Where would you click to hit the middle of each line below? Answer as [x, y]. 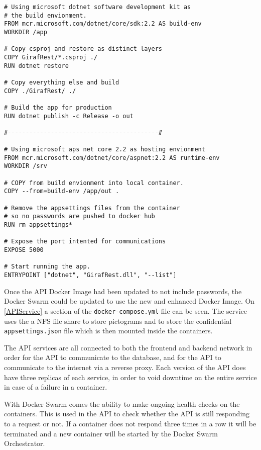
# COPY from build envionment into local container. [94, 183]
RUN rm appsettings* [38, 225]
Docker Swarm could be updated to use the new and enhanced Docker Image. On [129, 301]
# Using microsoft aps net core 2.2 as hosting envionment [105, 150]
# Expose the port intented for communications [85, 242]
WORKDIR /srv [26, 166]
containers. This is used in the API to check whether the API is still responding [127, 414]
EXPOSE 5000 [24, 250]
